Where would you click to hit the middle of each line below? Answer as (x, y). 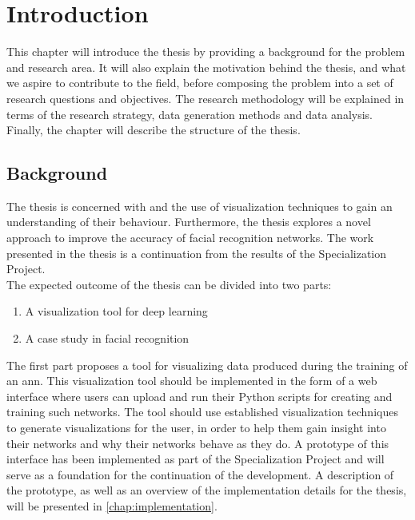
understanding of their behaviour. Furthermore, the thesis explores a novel (189, 222)
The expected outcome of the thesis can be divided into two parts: (169, 284)
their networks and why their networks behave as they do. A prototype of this (198, 443)
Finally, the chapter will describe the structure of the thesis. (154, 130)
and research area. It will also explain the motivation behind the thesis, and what (206, 67)
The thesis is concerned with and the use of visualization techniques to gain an (200, 206)
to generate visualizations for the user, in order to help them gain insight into (196, 428)
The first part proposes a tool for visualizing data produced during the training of (207, 365)
